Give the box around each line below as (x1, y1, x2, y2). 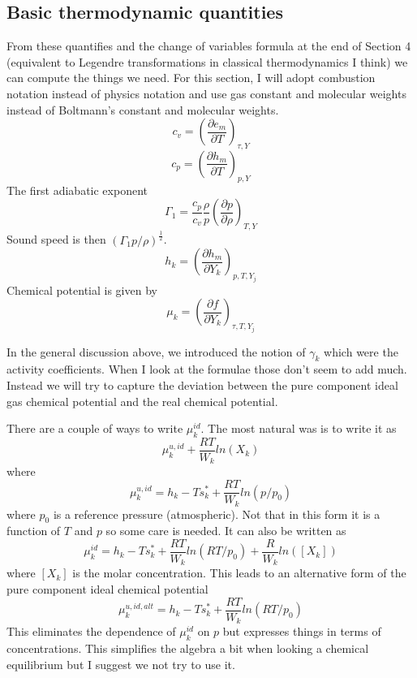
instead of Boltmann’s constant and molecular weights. (6, 101, 279, 118)
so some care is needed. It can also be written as (105, 522, 346, 539)
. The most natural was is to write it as (200, 420, 397, 437)
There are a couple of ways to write (6, 420, 183, 437)
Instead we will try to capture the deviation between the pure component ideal (6, 376, 398, 393)
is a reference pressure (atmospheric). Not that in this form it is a (53, 505, 380, 522)
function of (6, 522, 61, 539)
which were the (324, 343, 398, 360)
